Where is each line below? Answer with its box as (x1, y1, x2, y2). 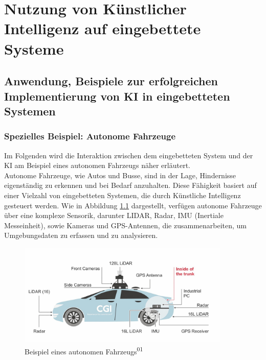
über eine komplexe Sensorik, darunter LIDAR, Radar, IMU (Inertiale (4, 210, 224, 221)
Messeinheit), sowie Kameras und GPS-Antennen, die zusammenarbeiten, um (4, 220, 247, 230)
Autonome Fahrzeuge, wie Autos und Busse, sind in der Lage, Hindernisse (4, 170, 236, 180)
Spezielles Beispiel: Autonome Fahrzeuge (4, 130, 176, 142)
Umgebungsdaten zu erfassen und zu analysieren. (4, 230, 158, 241)
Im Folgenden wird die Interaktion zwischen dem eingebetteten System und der (4, 150, 253, 160)
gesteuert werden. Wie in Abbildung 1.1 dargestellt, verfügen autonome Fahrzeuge (4, 200, 262, 210)
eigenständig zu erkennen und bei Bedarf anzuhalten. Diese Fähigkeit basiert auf (4, 180, 257, 190)
